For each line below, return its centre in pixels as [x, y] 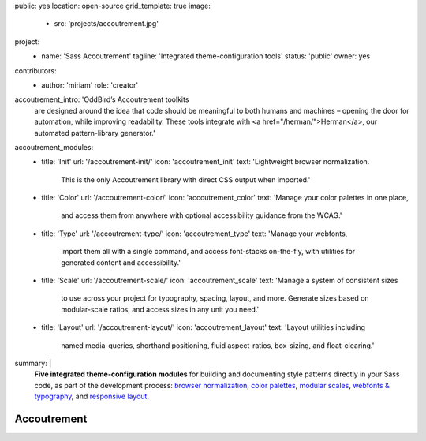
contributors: [35, 70]
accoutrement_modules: [54, 147]
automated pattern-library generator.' [95, 133]
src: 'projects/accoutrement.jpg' [106, 24]
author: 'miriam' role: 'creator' [90, 85]
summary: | [33, 363]
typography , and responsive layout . [92, 396]
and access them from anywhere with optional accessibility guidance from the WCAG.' [202, 215]
